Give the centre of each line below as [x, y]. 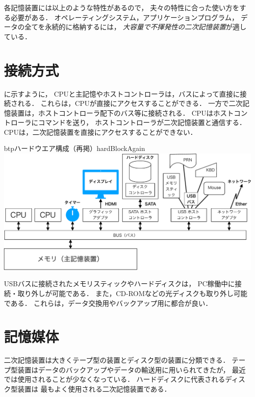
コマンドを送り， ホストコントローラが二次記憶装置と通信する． [142, 122]
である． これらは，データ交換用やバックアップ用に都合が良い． [108, 303]
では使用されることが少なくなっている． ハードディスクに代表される [115, 379]
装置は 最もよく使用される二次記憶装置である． [94, 389]
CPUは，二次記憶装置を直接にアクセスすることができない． [101, 132]
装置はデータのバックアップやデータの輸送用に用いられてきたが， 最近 [131, 369]
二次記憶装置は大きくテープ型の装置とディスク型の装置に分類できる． [117, 360]
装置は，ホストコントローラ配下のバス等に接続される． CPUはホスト [122, 112]
